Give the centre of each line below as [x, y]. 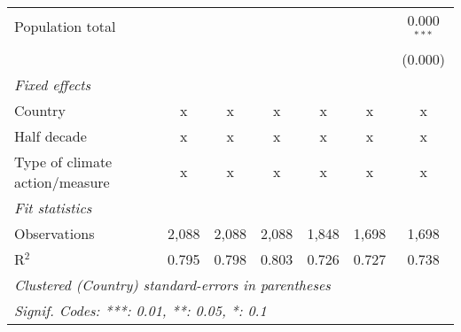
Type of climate [63, 161]
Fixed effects [53, 84]
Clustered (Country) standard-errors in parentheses [172, 284]
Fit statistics [53, 207]
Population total [65, 27]
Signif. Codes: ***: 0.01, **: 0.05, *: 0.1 [141, 310]
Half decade [51, 135]
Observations [55, 233]
